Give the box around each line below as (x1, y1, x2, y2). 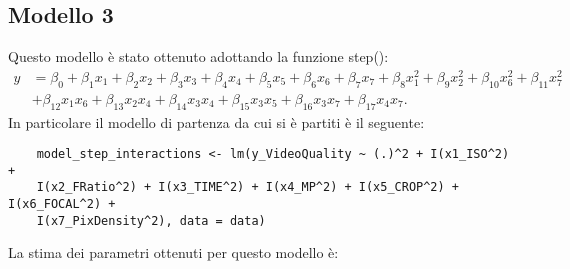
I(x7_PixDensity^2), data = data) (36, 213, 266, 228)
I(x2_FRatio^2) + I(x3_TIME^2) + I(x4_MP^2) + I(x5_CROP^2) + (36, 180, 460, 195)
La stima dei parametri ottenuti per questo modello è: (8, 242, 339, 263)
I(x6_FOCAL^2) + (8, 197, 116, 212)
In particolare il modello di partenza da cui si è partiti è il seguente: (8, 111, 425, 132)
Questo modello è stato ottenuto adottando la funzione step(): (8, 46, 389, 67)
